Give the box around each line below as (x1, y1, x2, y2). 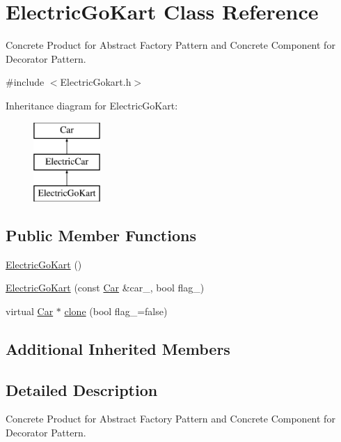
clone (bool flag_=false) (64, 303, 168, 318)
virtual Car (6, 303, 54, 318)
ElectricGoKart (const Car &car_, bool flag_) (6, 280, 205, 295)
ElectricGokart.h (60, 75, 132, 89)
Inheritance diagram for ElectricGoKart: (6, 98, 178, 112)
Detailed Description (6, 379, 158, 400)
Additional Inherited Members (6, 337, 230, 359)
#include (6, 75, 45, 89)
